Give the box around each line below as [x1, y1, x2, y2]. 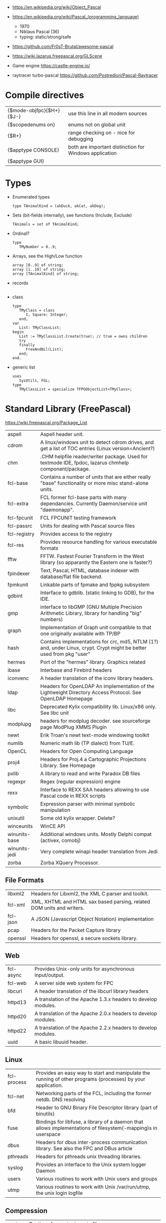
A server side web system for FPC [34, 980, 114, 987]
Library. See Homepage [40, 762, 95, 769]
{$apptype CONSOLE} [7, 146, 59, 153]
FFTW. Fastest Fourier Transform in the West [40, 552, 144, 559]
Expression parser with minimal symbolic [40, 800, 135, 807]
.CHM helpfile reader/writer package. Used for [40, 453, 148, 460]
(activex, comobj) [40, 837, 81, 844]
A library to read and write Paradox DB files [40, 770, 140, 777]
